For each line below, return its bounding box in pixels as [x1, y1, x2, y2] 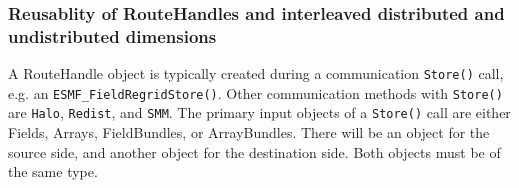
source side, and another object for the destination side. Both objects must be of [8, 141, 501, 162]
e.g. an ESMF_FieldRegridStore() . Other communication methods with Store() [8, 82, 503, 103]
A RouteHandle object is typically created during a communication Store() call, [8, 63, 504, 84]
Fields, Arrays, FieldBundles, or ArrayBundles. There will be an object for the [8, 122, 490, 143]
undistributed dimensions [8, 23, 217, 48]
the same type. [8, 161, 98, 182]
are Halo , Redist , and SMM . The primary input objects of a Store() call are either [8, 102, 511, 123]
